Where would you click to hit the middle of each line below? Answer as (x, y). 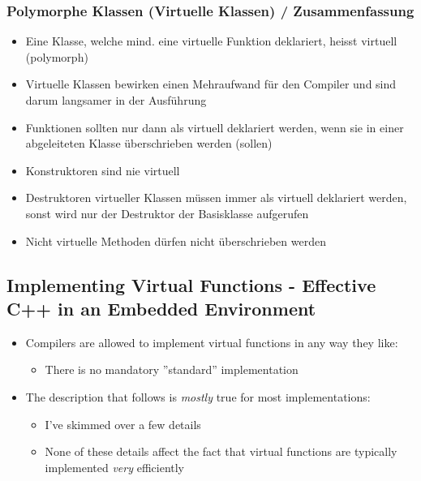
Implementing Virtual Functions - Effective (191, 284)
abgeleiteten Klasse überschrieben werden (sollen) (149, 143)
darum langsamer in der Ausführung (116, 100)
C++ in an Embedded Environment (161, 308)
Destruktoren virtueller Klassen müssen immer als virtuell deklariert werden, (216, 198)
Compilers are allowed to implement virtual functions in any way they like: (212, 342)
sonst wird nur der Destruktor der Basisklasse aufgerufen (167, 213)
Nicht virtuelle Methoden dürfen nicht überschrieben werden (176, 240)
